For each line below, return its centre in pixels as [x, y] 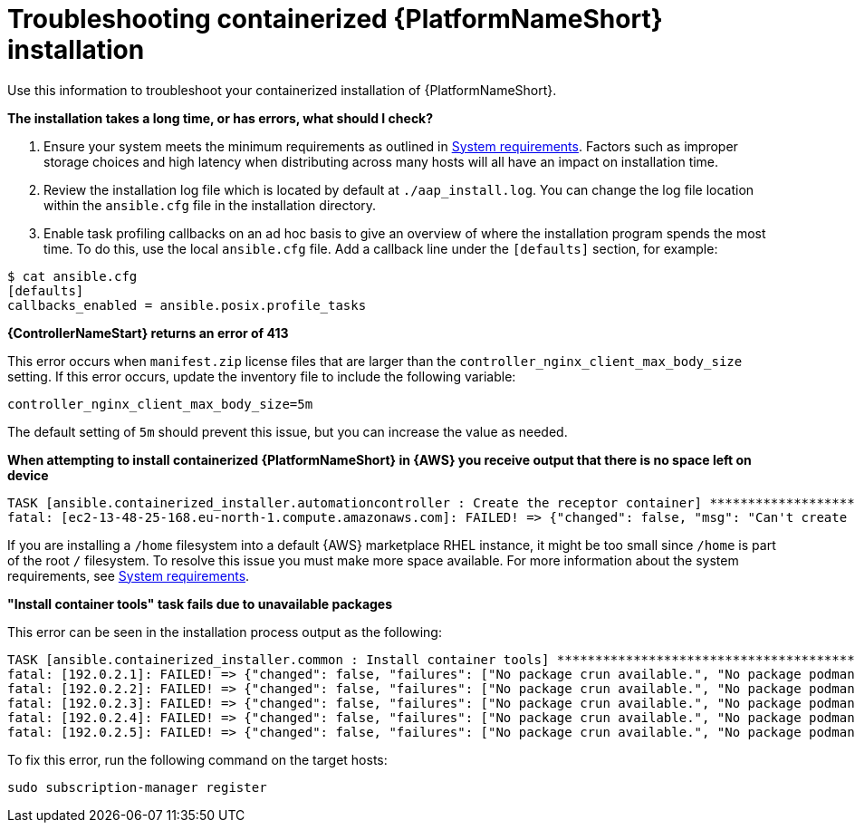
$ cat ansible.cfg [72, 276]
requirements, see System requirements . [129, 575]
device [28, 475]
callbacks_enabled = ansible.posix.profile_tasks [187, 305]
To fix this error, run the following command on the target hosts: [197, 759]
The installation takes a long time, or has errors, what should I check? [221, 118]
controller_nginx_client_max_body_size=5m [160, 404]
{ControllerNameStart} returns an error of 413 [148, 333]
